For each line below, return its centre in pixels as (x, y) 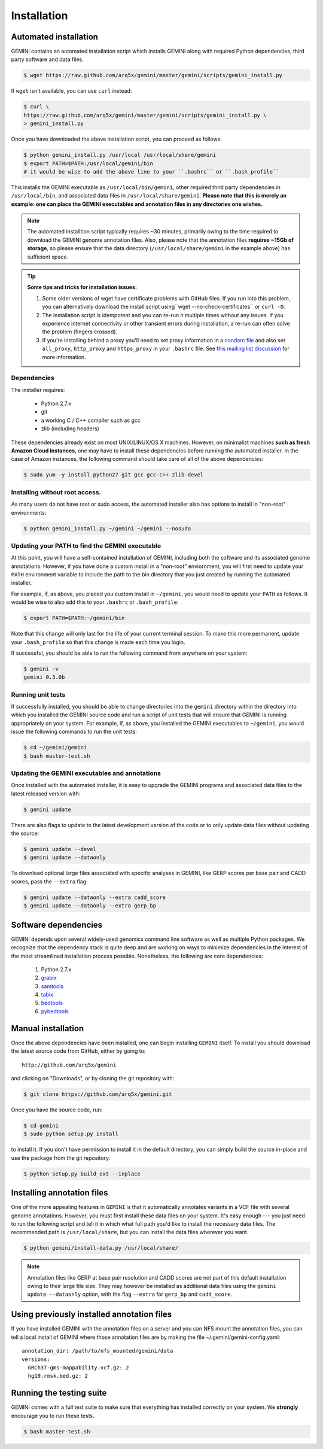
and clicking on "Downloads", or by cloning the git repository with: (93, 1078)
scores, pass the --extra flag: (49, 881)
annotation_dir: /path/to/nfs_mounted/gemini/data (97, 1351)
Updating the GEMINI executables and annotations (86, 773)
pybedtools (55, 1011)
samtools (52, 986)
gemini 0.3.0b (44, 677)
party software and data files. (47, 59)
